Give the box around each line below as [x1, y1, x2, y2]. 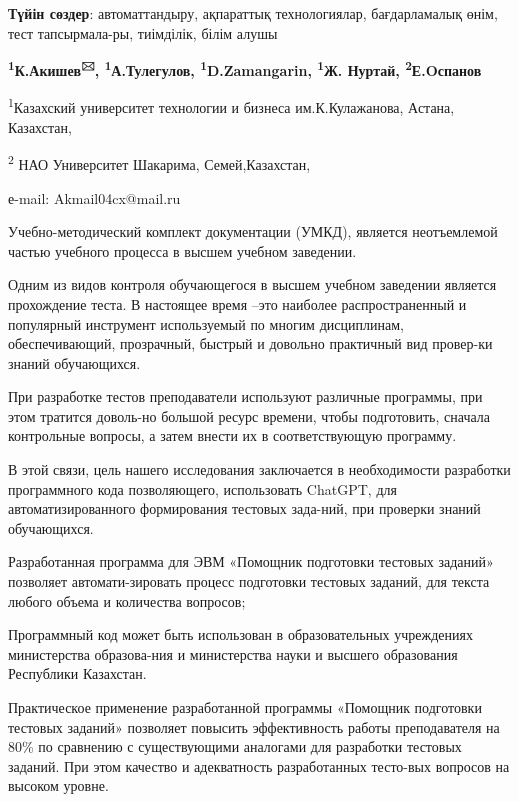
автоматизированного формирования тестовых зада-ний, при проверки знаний [8, 498, 481, 519]
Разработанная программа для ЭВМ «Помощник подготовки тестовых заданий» [8, 551, 494, 572]
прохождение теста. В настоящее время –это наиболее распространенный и [8, 293, 467, 314]
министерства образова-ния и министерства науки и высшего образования [8, 643, 458, 664]
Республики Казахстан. [8, 663, 147, 684]
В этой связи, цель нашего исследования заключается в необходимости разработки [8, 459, 511, 480]
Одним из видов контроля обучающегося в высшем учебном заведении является [8, 274, 497, 295]
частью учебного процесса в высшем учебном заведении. [8, 240, 357, 261]
